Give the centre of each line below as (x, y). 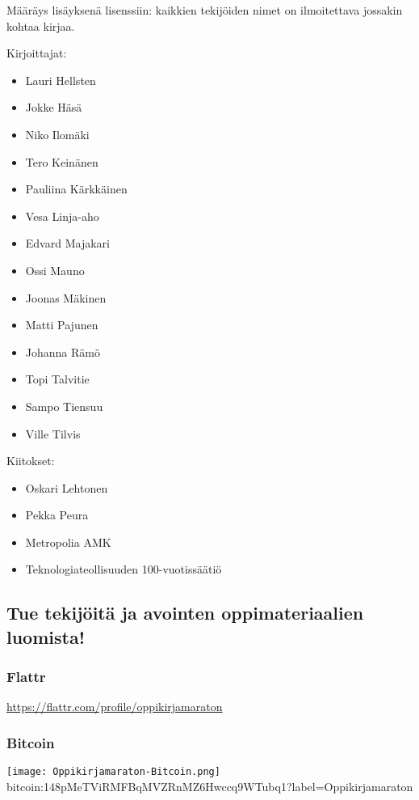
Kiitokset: (31, 461)
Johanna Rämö (63, 351)
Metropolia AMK (68, 542)
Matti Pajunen (62, 325)
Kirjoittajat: (37, 53)
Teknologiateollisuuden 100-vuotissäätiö (124, 569)
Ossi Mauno (55, 270)
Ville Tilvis (53, 433)
